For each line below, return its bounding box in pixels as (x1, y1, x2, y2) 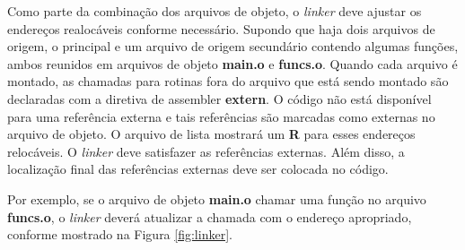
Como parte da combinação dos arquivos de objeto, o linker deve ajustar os (7, 2, 422, 20)
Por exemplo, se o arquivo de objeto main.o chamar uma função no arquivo (7, 189, 426, 208)
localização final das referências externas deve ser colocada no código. (7, 159, 389, 178)
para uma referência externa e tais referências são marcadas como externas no (7, 107, 435, 125)
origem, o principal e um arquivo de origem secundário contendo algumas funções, (7, 37, 459, 56)
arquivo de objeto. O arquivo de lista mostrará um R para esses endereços (7, 125, 416, 143)
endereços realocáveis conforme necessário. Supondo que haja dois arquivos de (7, 19, 435, 38)
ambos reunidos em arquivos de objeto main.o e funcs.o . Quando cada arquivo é (7, 54, 458, 73)
